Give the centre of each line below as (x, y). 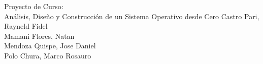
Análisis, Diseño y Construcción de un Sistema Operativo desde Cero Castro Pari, (132, 16)
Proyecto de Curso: (34, 6)
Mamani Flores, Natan (39, 36)
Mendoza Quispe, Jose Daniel (50, 46)
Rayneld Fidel (26, 26)
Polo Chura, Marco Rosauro (48, 55)
